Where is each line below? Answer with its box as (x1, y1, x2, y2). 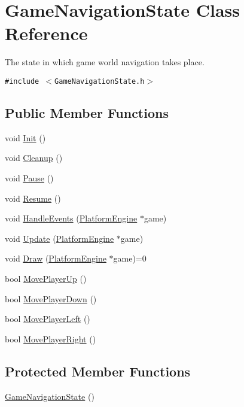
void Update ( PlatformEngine (5, 232, 114, 244)
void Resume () (5, 192, 61, 204)
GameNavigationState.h (54, 77, 145, 86)
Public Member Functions (5, 103, 169, 122)
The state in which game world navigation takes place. (5, 56, 205, 68)
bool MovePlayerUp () (5, 272, 87, 284)
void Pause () (5, 171, 54, 184)
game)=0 (113, 252, 147, 265)
